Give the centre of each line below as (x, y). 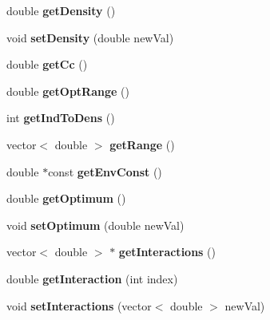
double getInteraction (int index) (92, 278)
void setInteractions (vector (79, 305)
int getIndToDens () (61, 118)
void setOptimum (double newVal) (95, 225)
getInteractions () (167, 252)
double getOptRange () (68, 91)
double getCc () (47, 64)
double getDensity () (61, 10)
